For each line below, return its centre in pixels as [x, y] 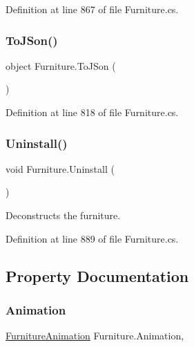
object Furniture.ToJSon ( [61, 65]
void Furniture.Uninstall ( [60, 168]
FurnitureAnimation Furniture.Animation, [95, 336]
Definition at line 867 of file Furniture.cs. [92, 9]
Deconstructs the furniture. [63, 215]
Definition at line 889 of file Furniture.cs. [92, 238]
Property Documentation [97, 275]
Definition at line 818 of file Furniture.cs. [92, 112]
